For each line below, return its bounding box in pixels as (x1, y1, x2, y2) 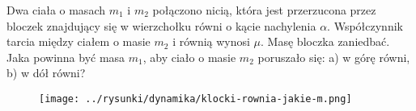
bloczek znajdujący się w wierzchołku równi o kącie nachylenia (6, 17, 316, 34)
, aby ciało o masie (142, 48, 236, 65)
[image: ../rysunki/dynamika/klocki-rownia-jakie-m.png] (39, 92, 352, 105)
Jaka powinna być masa (6, 48, 125, 65)
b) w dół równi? (6, 64, 86, 81)
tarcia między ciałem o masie (6, 33, 151, 50)
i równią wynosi (172, 33, 250, 50)
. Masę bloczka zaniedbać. (261, 33, 390, 50)
